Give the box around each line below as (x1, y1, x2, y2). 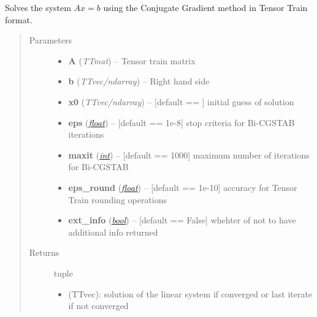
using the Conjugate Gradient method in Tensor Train (103, 1, 308, 13)
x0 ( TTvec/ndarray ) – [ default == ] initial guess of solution (68, 95, 294, 108)
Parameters (29, 34, 72, 47)
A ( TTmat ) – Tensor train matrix (68, 54, 196, 67)
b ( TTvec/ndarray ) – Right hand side (68, 75, 210, 88)
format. (5, 13, 32, 26)
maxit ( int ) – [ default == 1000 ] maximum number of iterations (68, 148, 310, 161)
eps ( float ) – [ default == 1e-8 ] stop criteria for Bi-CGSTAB (68, 116, 295, 129)
